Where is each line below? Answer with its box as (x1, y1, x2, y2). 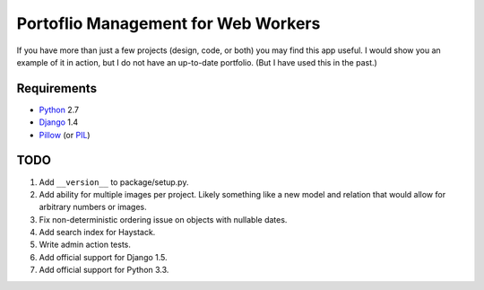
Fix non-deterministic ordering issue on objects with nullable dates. (39, 214, 288, 224)
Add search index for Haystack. (39, 227, 156, 238)
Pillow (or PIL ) (39, 129, 91, 140)
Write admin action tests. (39, 239, 132, 250)
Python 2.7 (39, 104, 80, 115)
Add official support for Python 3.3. (39, 265, 169, 276)
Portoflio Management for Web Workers (16, 13, 321, 33)
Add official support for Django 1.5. (39, 251, 168, 262)
